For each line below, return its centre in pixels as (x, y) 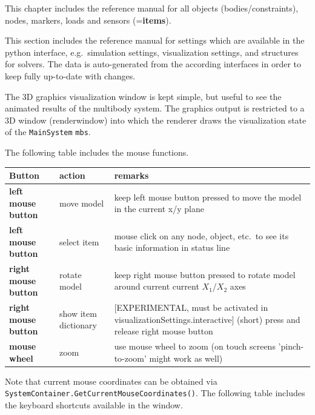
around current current (157, 286)
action (72, 175)
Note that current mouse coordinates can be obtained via (111, 381)
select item (79, 241)
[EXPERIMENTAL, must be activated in (191, 307)
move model (82, 203)
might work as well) (186, 358)
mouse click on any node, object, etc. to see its (201, 235)
